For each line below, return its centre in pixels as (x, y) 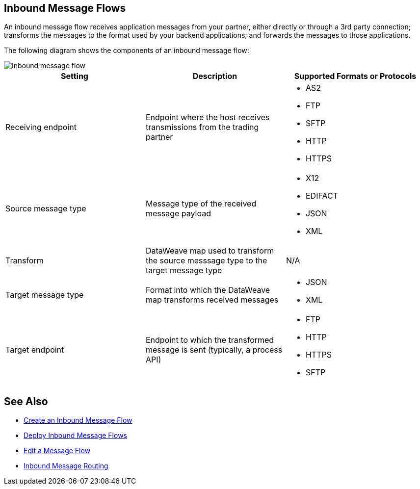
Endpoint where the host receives (208, 117)
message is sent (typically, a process (214, 350)
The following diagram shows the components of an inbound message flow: (127, 51)
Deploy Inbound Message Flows (75, 436)
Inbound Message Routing (66, 466)
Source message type (46, 209)
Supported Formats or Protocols (355, 76)
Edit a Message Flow (57, 451)
